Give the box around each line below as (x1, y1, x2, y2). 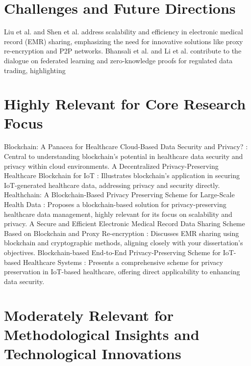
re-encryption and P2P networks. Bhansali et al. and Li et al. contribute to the (4, 46, 242, 56)
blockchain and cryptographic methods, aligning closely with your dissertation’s (4, 237, 243, 248)
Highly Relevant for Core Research (4, 94, 246, 114)
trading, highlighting (4, 65, 66, 75)
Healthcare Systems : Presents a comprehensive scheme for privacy (23, 257, 223, 267)
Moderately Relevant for (4, 305, 174, 325)
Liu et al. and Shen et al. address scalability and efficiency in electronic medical (4, 26, 243, 37)
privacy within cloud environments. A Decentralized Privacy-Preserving (4, 160, 219, 171)
